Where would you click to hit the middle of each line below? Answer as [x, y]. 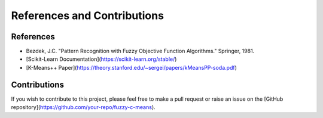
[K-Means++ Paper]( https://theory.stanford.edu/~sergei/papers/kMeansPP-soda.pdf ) [132, 67]
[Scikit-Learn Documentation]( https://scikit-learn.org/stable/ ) [101, 59]
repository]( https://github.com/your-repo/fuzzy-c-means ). [83, 107]
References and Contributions [88, 15]
